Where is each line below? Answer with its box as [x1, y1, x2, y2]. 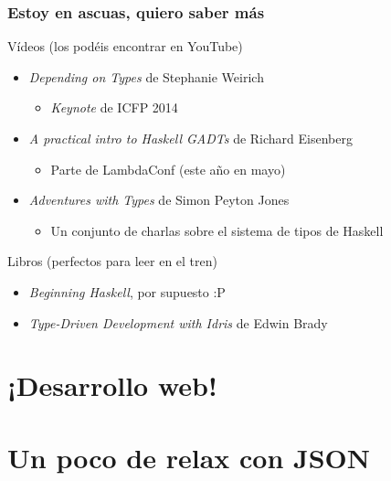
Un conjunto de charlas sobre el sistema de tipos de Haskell [50, 220, 384, 240]
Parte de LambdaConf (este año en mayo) [50, 159, 286, 178]
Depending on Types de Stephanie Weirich [28, 67, 264, 86]
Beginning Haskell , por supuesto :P [28, 282, 226, 301]
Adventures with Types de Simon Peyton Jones [28, 190, 290, 209]
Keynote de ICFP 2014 [50, 98, 178, 117]
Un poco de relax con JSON [7, 438, 370, 476]
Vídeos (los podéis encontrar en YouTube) [7, 37, 243, 56]
